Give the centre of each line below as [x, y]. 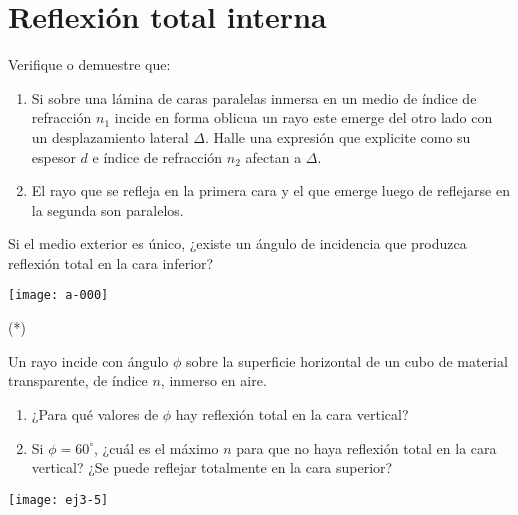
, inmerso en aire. [213, 380]
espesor [53, 156]
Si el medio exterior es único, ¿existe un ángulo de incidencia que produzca [237, 243]
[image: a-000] [58, 295]
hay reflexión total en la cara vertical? [292, 413]
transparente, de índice [78, 380]
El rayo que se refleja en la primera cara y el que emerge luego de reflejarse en [270, 190]
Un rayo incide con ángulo [88, 360]
